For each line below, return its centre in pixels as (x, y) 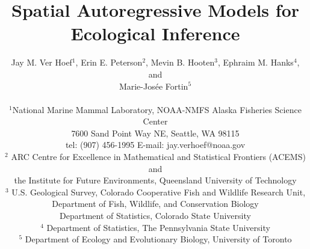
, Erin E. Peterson (109, 62)
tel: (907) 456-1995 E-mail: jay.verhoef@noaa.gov (155, 145)
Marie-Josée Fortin (153, 86)
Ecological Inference (155, 33)
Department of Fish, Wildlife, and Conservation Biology (155, 204)
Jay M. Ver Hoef (42, 62)
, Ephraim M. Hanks (256, 62)
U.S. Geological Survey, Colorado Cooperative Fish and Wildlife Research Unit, (159, 192)
